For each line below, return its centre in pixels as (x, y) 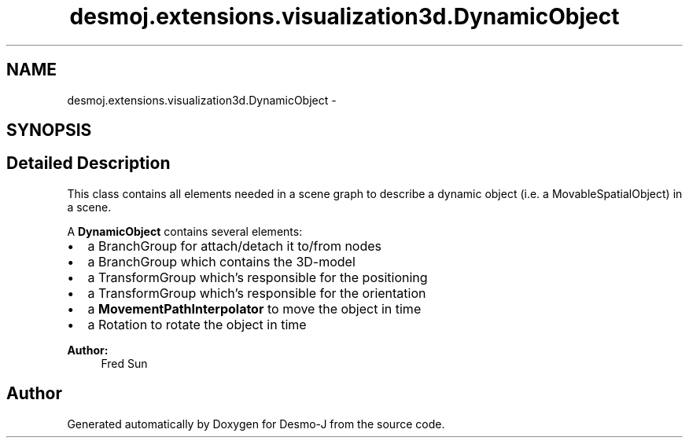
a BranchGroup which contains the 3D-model (221, 261)
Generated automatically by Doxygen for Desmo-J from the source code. (256, 424)
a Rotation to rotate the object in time (197, 324)
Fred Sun (124, 363)
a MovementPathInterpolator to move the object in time (254, 308)
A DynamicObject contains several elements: (185, 231)
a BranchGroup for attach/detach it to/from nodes (235, 246)
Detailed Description (88, 163)
